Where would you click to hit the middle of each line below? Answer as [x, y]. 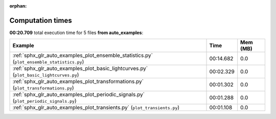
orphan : [18, 6]
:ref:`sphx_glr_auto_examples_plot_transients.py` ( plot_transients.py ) [96, 108]
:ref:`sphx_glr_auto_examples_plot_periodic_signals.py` [79, 95]
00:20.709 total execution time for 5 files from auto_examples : [76, 33]
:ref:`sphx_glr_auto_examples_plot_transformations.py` [78, 81]
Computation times [41, 20]
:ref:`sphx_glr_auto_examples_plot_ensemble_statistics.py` [83, 55]
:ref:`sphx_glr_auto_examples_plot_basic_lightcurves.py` [80, 69]
